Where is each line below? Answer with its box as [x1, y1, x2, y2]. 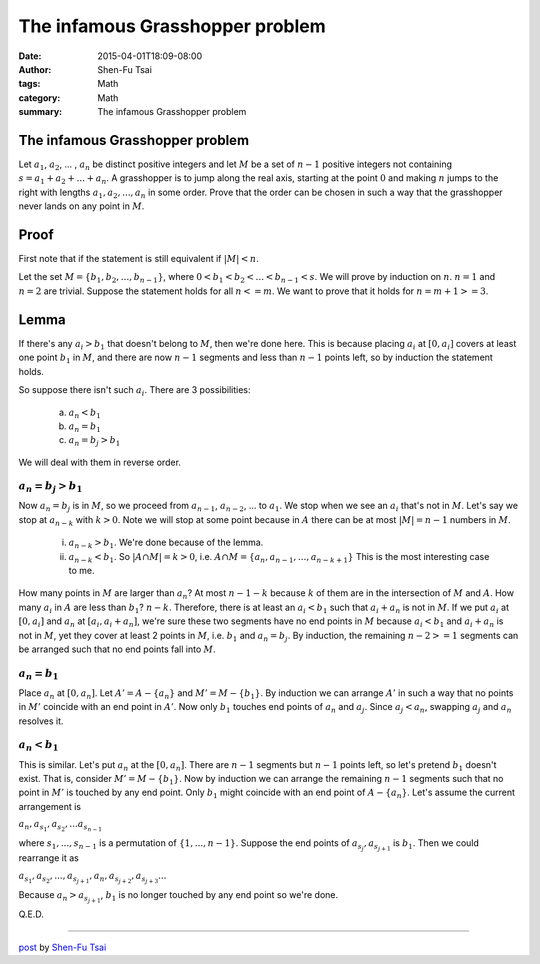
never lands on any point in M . [18, 200, 145, 212]
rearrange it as [18, 852, 79, 864]
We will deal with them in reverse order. [18, 456, 182, 468]
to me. [68, 565, 95, 577]
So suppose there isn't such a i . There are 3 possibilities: [18, 383, 251, 398]
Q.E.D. [18, 908, 45, 920]
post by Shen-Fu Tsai [18, 941, 107, 953]
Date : [18, 50, 42, 62]
